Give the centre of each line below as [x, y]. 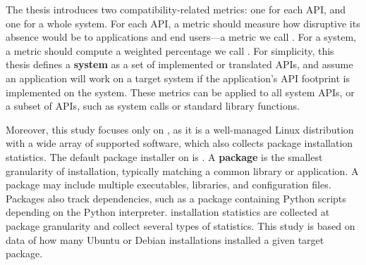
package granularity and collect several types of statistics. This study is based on [181, 225]
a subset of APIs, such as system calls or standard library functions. [153, 106]
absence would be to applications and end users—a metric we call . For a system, [181, 37]
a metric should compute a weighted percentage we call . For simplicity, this [170, 50]
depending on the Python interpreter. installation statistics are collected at [168, 212]
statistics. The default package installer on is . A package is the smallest [164, 156]
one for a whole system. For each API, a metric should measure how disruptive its [183, 23]
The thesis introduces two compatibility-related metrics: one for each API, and [176, 9]
